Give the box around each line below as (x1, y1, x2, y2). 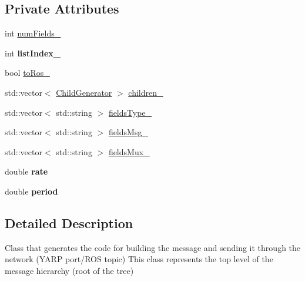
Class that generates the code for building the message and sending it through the (5, 241, 301, 253)
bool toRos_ (5, 66, 50, 79)
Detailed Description (5, 213, 133, 232)
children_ (128, 86, 163, 98)
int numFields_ (5, 27, 61, 39)
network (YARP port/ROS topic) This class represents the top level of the (5, 253, 273, 265)
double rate (5, 165, 48, 178)
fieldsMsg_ (108, 126, 148, 138)
